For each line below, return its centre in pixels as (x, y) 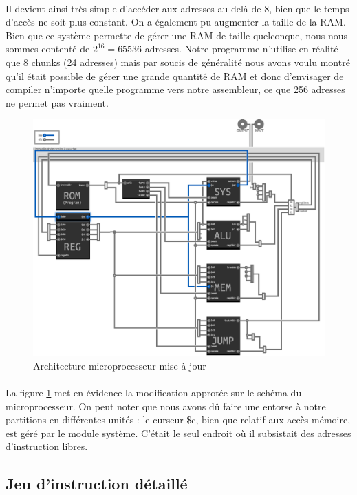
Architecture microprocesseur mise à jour (120, 365)
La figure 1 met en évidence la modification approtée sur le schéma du (154, 392)
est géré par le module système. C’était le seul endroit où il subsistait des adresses (178, 433)
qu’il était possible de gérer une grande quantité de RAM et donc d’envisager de (175, 75)
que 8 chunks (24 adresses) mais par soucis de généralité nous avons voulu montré (178, 62)
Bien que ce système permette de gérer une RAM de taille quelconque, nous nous (176, 35)
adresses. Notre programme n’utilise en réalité (241, 49)
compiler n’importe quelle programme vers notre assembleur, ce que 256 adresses (175, 89)
